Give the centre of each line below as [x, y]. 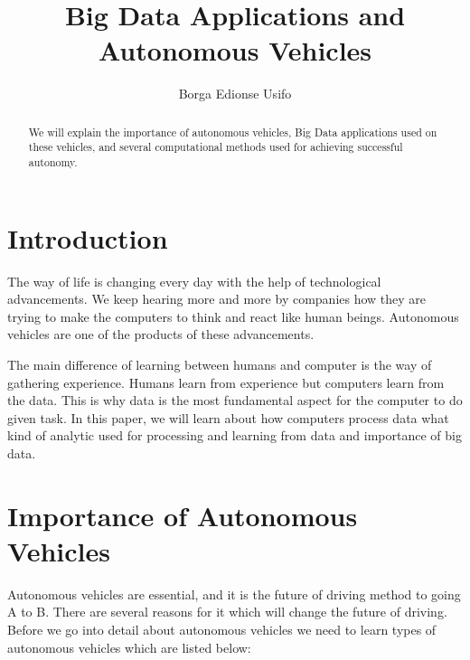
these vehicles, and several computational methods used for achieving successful [216, 147]
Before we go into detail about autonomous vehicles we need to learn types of [222, 630]
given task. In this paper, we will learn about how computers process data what [228, 417]
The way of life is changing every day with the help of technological [194, 281]
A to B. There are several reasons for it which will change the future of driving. [227, 612]
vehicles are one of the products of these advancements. [161, 334]
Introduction [88, 237]
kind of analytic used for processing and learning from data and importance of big [235, 435]
